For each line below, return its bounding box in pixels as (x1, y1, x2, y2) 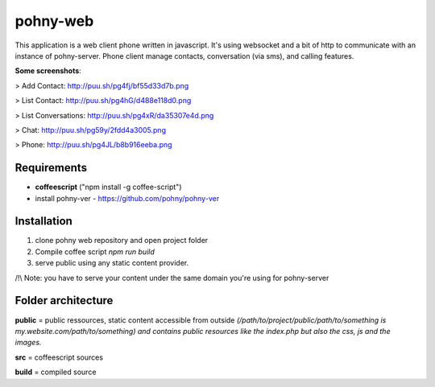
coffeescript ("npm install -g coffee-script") (35, 182, 182, 192)
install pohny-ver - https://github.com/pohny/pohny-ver (35, 193, 220, 203)
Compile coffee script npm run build (35, 246, 155, 257)
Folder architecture (14, 294, 114, 307)
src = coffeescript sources (14, 352, 104, 362)
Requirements (14, 161, 88, 175)
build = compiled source (14, 367, 97, 377)
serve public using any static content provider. (35, 258, 189, 268)
